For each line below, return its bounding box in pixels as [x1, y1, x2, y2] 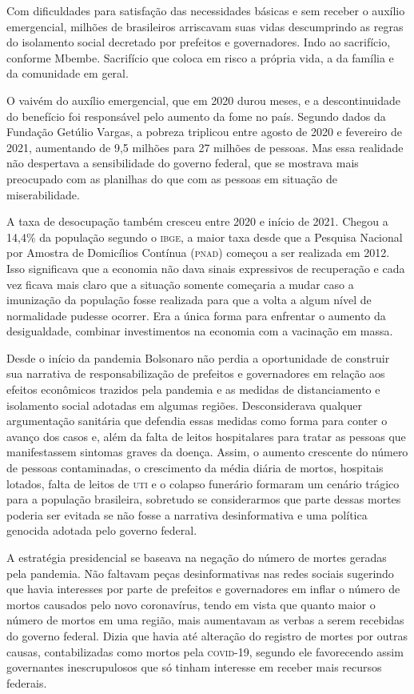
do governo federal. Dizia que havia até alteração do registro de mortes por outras [6, 627, 408, 644]
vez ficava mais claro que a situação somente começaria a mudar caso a [6, 275, 354, 292]
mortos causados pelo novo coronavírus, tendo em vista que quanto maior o [6, 596, 376, 612]
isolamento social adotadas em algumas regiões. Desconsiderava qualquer [6, 396, 362, 413]
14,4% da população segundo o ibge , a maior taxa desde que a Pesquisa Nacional [6, 228, 403, 245]
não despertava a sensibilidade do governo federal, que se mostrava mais [6, 154, 359, 171]
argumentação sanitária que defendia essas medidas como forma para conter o [6, 412, 388, 429]
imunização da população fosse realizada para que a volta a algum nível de [6, 291, 372, 308]
